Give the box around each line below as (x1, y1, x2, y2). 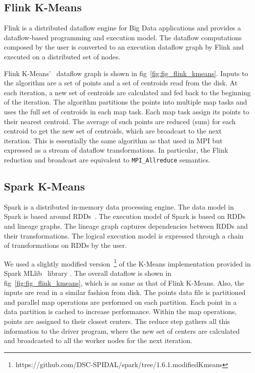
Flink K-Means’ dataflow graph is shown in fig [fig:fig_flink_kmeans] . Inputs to (4, 68, 248, 78)
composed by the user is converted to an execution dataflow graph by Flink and (4, 42, 244, 52)
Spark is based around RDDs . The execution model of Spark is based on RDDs (4, 211, 246, 221)
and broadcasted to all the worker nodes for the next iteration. (4, 335, 192, 346)
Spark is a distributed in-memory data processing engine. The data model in (4, 201, 234, 212)
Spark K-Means (4, 178, 85, 193)
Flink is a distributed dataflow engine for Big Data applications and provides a (4, 23, 241, 33)
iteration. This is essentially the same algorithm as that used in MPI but (4, 135, 223, 145)
